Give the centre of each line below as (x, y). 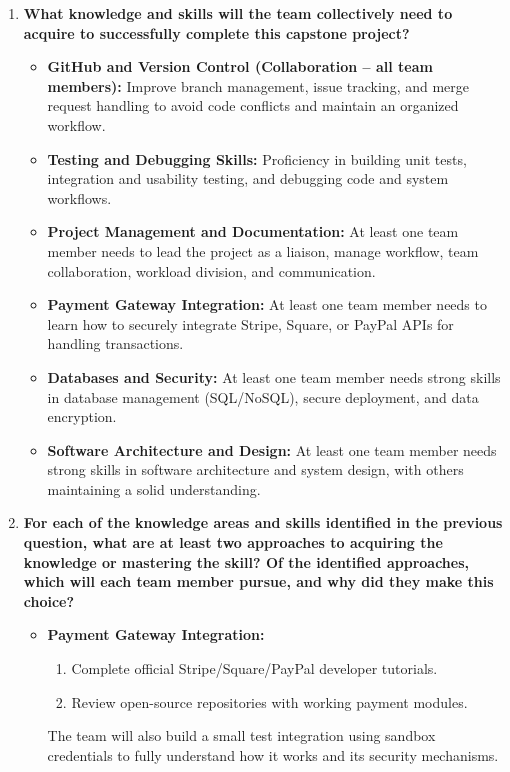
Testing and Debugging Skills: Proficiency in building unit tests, (257, 158)
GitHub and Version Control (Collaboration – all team (240, 66)
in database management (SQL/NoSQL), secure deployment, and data (263, 396)
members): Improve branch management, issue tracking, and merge (258, 85)
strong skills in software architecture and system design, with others (255, 469)
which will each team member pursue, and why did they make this (258, 581)
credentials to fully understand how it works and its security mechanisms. (273, 754)
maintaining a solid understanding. (154, 488)
